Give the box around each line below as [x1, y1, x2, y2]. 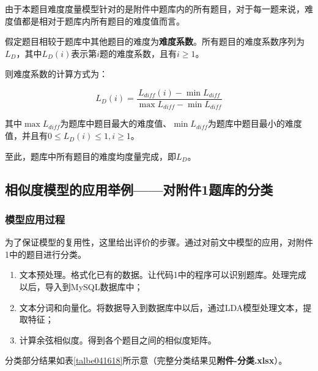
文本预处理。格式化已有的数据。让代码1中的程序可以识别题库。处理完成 [19, 268, 306, 281]
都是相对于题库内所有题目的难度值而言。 [21, 14, 185, 27]
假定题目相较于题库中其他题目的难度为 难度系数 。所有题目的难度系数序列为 [5, 35, 305, 48]
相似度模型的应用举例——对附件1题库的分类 [5, 179, 273, 198]
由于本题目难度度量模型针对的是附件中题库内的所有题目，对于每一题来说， [5, 2, 305, 15]
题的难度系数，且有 [100, 47, 177, 59]
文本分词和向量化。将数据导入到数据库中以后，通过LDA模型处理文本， [19, 301, 303, 313]
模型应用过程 [5, 211, 65, 227]
